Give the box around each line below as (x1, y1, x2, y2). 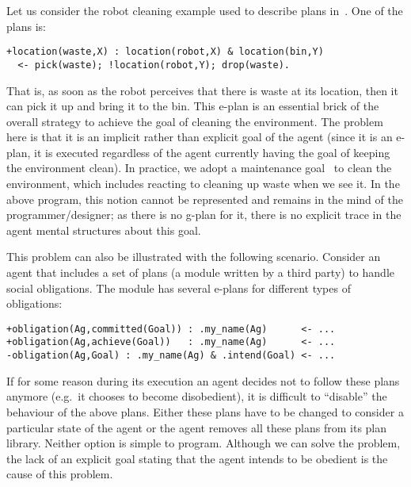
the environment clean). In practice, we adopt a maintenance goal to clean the (6, 159, 392, 176)
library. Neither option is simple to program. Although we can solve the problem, (6, 435, 401, 451)
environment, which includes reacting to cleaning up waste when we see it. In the (6, 175, 400, 192)
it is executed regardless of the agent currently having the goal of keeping (34, 144, 390, 160)
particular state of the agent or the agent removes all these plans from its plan (6, 419, 387, 435)
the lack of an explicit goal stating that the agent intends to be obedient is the (6, 450, 388, 466)
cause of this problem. (6, 466, 113, 482)
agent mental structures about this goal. (6, 221, 201, 238)
